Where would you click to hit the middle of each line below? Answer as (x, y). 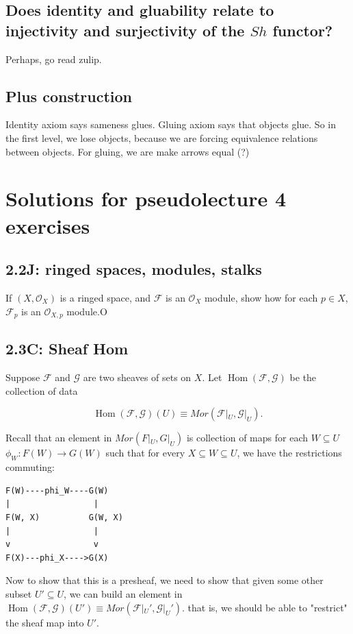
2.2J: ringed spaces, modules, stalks (134, 269)
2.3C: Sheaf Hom (67, 349)
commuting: (30, 467)
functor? (303, 30)
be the (303, 377)
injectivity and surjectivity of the (125, 30)
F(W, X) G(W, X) (64, 517)
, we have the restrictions (289, 453)
